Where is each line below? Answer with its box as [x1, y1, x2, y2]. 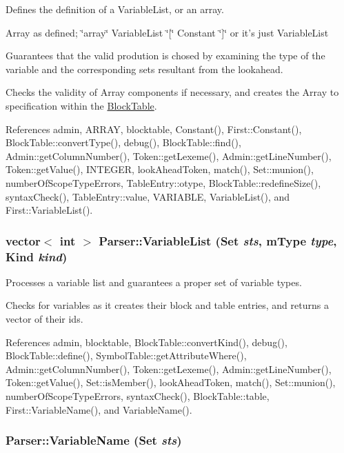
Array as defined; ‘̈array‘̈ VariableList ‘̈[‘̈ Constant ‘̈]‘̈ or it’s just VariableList [6, 25, 329, 39]
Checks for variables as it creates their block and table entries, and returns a [6, 298, 329, 312]
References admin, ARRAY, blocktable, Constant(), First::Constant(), [6, 121, 302, 136]
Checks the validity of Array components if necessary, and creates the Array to [6, 85, 339, 99]
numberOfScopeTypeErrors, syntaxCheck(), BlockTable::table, [6, 389, 270, 403]
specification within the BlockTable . [6, 98, 157, 112]
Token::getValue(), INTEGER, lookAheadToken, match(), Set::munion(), [6, 162, 314, 177]
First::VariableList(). [6, 203, 93, 217]
